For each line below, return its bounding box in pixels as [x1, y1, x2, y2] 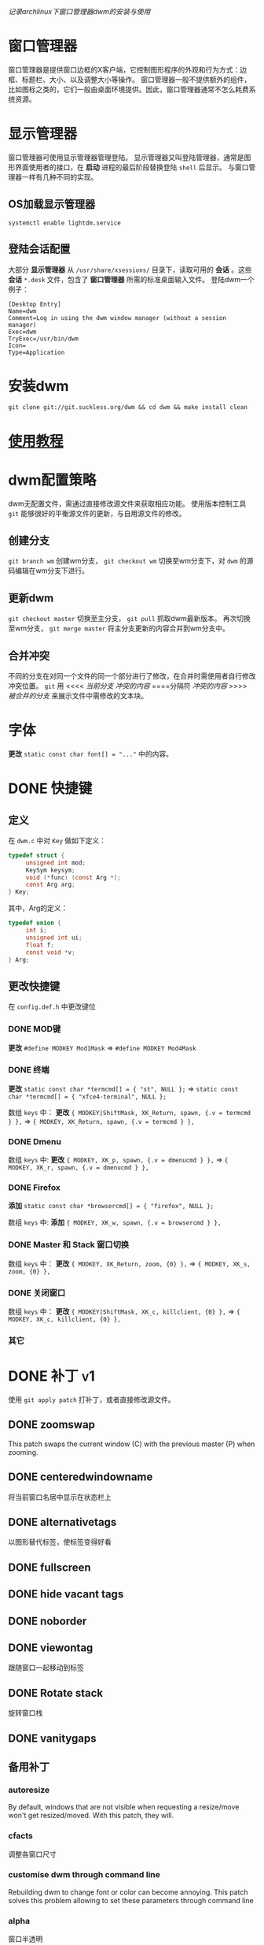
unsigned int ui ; [25, 933, 82, 942]
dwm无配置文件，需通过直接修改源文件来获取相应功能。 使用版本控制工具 [8, 499, 247, 508]
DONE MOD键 [8, 1024, 61, 1035]
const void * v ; [25, 948, 76, 956]
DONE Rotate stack [8, 1686, 104, 1700]
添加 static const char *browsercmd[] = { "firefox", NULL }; [8, 1201, 214, 1211]
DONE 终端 [8, 1065, 49, 1076]
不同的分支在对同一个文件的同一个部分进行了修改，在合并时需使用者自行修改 [8, 671, 256, 680]
